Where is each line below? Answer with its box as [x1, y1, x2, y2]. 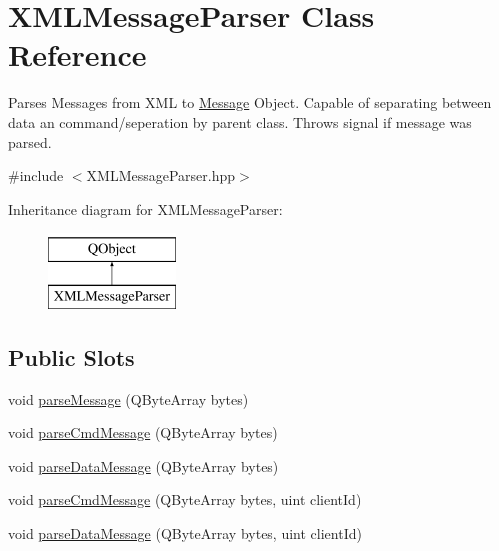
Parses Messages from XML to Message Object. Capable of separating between [8, 92, 492, 113]
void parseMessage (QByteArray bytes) [8, 388, 249, 409]
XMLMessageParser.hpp [86, 165, 236, 186]
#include [8, 165, 64, 186]
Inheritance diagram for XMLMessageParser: [8, 198, 283, 219]
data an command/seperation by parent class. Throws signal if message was [8, 111, 472, 132]
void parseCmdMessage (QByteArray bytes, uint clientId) [8, 489, 362, 510]
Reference [8, 34, 147, 75]
